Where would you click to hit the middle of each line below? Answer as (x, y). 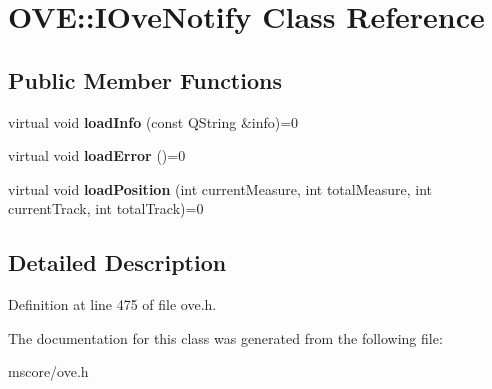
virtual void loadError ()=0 (97, 155)
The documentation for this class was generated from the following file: (225, 337)
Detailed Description (117, 262)
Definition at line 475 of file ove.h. (112, 304)
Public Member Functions (145, 79)
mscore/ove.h (48, 371)
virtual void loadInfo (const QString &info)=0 (153, 121)
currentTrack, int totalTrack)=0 (106, 208)
